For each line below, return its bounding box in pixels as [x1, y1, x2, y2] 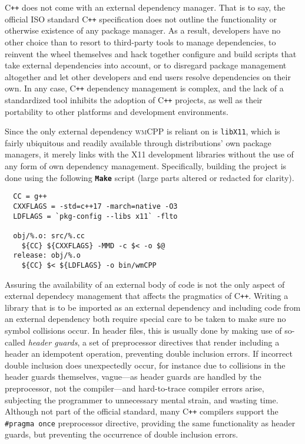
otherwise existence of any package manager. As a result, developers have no [5, 24, 281, 37]
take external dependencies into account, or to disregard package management [5, 59, 287, 71]
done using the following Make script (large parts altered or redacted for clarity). [5, 171, 294, 183]
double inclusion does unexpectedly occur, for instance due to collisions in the [5, 359, 286, 371]
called [5, 336, 25, 348]
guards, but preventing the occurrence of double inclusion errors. [5, 428, 238, 440]
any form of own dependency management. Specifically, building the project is [5, 160, 287, 172]
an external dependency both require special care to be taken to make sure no [5, 313, 286, 325]
